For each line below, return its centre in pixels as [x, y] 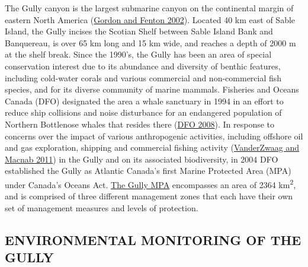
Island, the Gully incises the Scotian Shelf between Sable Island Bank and [139, 31]
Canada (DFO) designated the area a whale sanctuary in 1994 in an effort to [144, 101]
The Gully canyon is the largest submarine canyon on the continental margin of [149, 8]
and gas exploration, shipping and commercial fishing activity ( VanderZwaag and [152, 147]
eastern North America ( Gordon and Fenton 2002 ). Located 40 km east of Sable [150, 19]
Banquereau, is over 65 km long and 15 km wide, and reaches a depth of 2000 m [150, 42]
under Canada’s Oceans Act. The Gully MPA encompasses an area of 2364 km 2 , [150, 183]
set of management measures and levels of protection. [102, 207]
